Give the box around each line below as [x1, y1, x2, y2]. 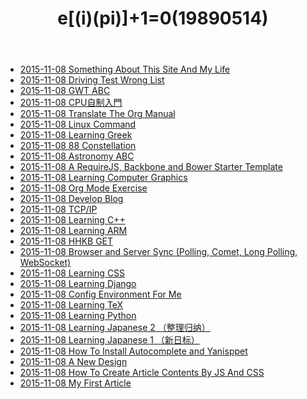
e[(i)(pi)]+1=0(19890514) [57, 7, 269, 30]
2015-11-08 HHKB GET [19, 235, 114, 247]
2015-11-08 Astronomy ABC [19, 150, 135, 162]
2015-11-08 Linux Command [19, 118, 137, 131]
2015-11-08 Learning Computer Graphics [19, 172, 188, 184]
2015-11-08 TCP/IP [19, 203, 98, 216]
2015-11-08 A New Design [19, 356, 128, 368]
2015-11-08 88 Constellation [19, 140, 137, 152]
